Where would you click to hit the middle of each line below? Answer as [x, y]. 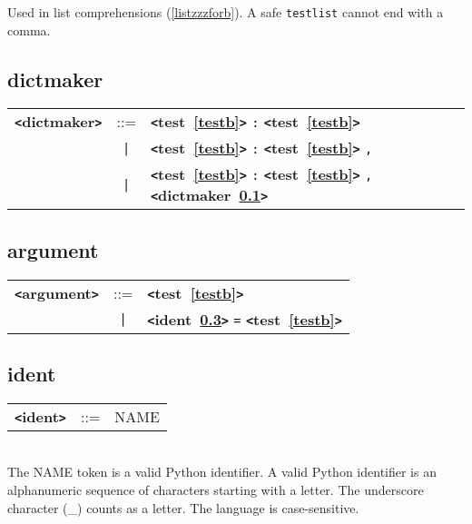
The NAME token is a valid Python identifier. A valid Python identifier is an [222, 472]
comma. [29, 30]
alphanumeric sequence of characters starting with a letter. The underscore [216, 490]
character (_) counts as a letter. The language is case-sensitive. [183, 507]
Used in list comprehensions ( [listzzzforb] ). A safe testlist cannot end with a [226, 12]
